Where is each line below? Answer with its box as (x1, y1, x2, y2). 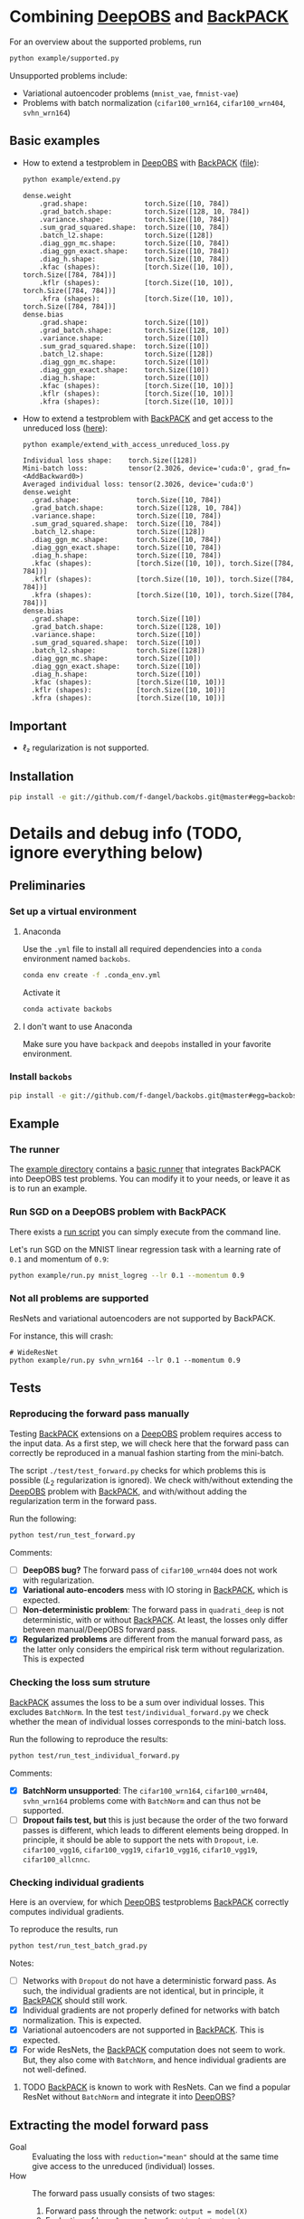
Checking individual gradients (9, 1876, 145, 1889)
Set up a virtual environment (9, 905, 138, 918)
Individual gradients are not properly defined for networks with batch (22, 2005, 280, 2015)
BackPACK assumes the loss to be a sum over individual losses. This (9, 1697, 265, 1708)
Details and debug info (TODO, (9, 824, 242, 843)
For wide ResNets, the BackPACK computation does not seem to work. (22, 2044, 286, 2055)
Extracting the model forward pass (9, 2118, 210, 2133)
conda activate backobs (22, 1005, 113, 1014)
